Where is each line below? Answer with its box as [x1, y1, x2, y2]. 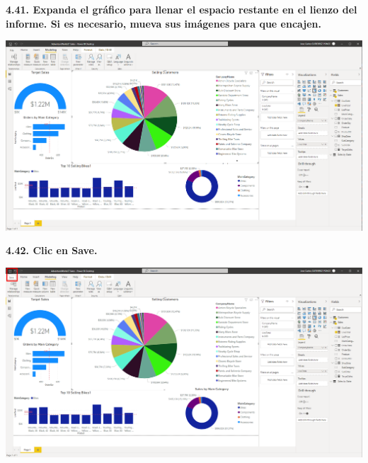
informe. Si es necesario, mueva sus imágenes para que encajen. [6, 16, 322, 30]
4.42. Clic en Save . [6, 243, 98, 258]
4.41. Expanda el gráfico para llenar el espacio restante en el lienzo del [6, 2, 357, 16]
